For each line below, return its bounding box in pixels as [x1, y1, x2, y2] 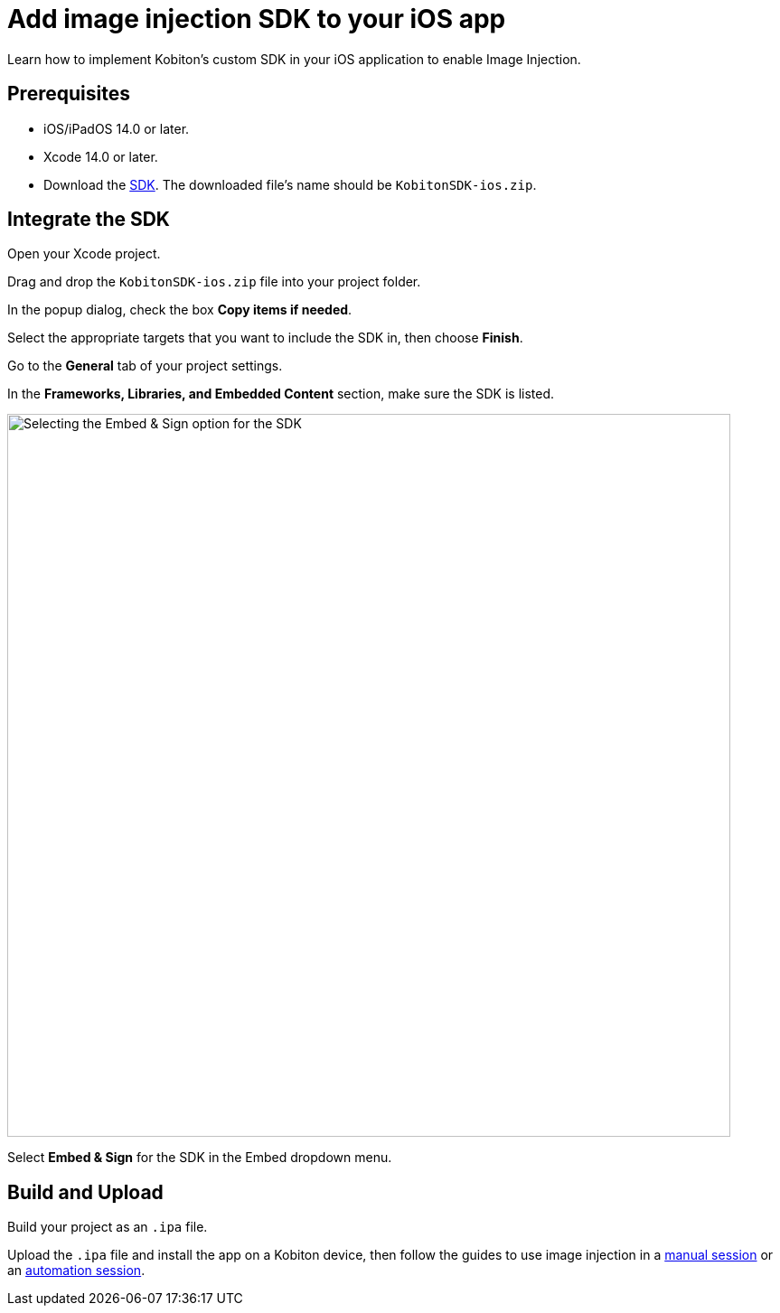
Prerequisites [7, 82, 130, 106]
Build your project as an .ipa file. [7, 1219, 208, 1235]
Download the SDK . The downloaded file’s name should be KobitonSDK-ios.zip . [43, 176, 537, 192]
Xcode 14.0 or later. [43, 148, 158, 164]
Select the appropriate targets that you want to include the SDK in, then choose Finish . [7, 330, 523, 346]
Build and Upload [7, 1180, 164, 1204]
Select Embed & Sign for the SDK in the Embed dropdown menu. [7, 1149, 392, 1166]
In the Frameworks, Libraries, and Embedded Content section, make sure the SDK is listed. [7, 386, 555, 402]
